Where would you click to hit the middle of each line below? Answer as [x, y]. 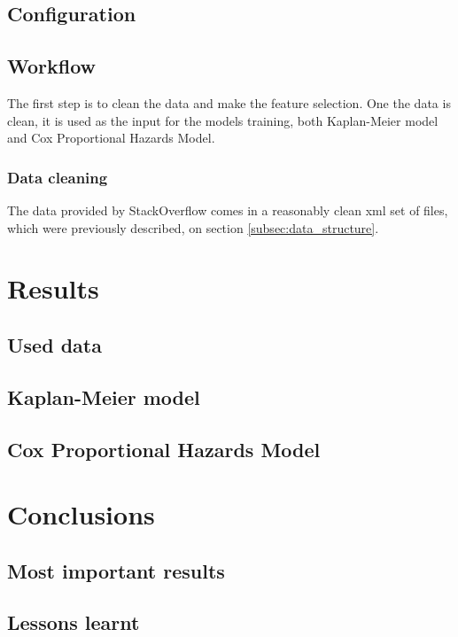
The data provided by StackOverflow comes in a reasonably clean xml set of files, [228, 210]
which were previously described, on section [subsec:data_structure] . [193, 227]
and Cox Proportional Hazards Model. [111, 138]
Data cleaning [58, 177]
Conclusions [81, 514]
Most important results [116, 570]
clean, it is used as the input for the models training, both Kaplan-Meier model [223, 120]
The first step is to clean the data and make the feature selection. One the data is [229, 102]
